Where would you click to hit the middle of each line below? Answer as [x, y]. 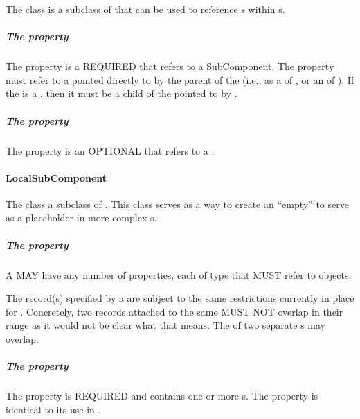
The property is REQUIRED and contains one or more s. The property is [162, 396]
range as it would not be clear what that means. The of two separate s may [165, 325]
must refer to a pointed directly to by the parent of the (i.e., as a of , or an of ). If [180, 79]
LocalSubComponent [56, 177]
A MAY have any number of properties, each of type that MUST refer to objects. [179, 274]
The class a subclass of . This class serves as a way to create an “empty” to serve [177, 204]
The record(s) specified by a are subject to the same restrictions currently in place [180, 298]
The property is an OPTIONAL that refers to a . [110, 150]
